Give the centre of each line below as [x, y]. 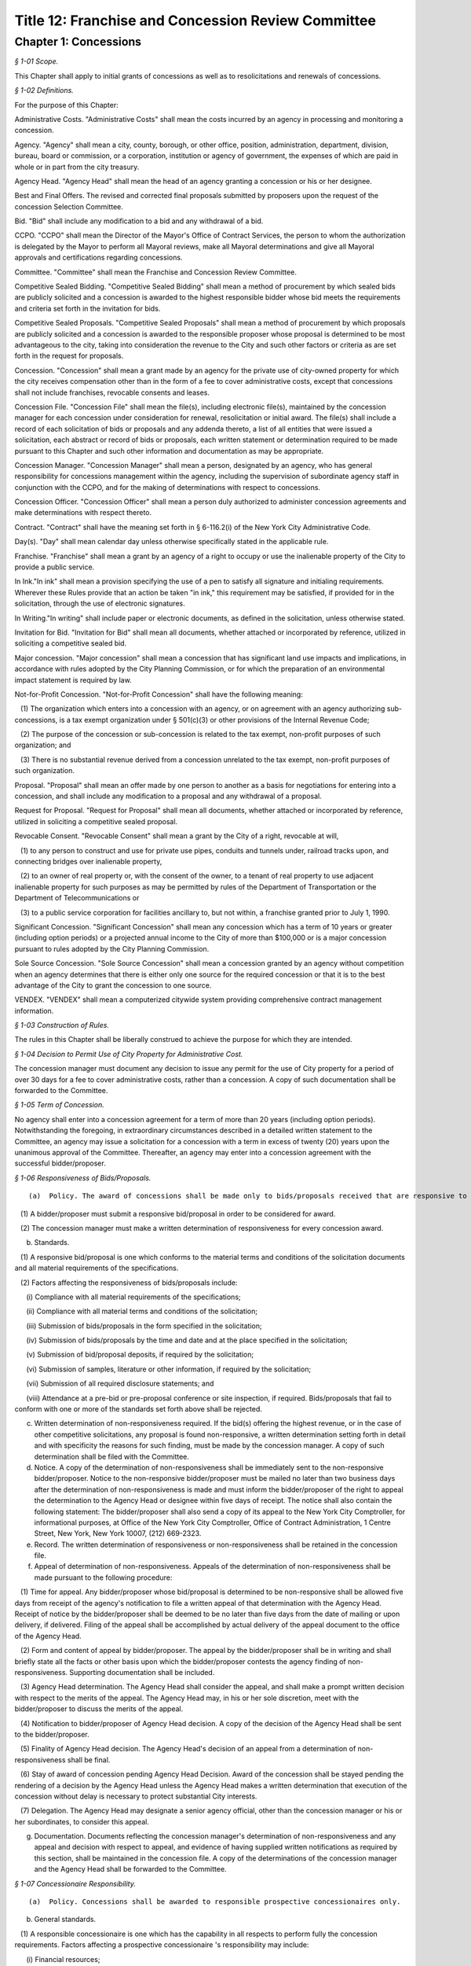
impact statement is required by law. [73, 679]
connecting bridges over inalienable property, [88, 862]
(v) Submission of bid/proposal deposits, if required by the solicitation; [140, 1355]
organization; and [43, 745]
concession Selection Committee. [69, 206]
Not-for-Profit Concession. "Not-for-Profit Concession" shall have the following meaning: [159, 694]
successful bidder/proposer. [60, 1163]
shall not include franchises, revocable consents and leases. [112, 392]
